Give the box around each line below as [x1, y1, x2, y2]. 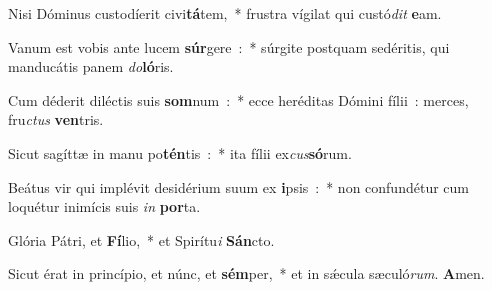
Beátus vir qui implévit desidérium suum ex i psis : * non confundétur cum [8, 176, 469, 197]
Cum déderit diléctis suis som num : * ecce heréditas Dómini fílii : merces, [8, 89, 469, 110]
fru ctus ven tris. [8, 109, 104, 130]
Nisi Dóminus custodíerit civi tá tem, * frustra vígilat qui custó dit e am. [8, 3, 442, 23]
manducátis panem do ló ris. [8, 56, 174, 77]
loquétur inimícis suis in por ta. [8, 196, 201, 217]
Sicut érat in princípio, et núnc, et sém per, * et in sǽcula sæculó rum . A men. [8, 263, 485, 284]
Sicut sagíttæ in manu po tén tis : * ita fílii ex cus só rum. [8, 142, 352, 163]
